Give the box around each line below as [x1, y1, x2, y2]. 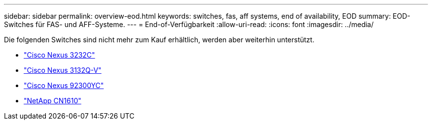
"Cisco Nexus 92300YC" [24, 81, 104, 90]
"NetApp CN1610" [24, 96, 81, 105]
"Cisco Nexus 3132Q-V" [24, 66, 102, 74]
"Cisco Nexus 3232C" [24, 51, 95, 59]
